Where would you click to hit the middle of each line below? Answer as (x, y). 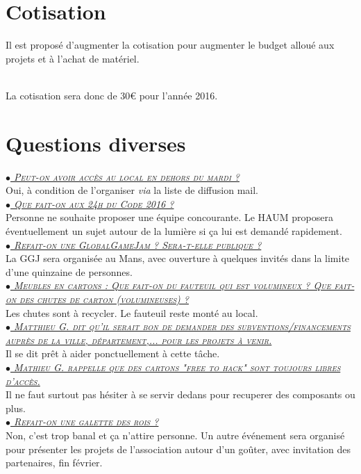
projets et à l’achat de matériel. (73, 58)
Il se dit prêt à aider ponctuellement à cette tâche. (113, 353)
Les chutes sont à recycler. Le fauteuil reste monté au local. (132, 312)
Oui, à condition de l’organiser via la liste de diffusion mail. (132, 190)
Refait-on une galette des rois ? (86, 422)
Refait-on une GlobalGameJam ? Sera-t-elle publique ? (138, 244)
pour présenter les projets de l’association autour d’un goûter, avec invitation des (178, 449)
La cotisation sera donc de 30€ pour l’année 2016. (112, 95)
